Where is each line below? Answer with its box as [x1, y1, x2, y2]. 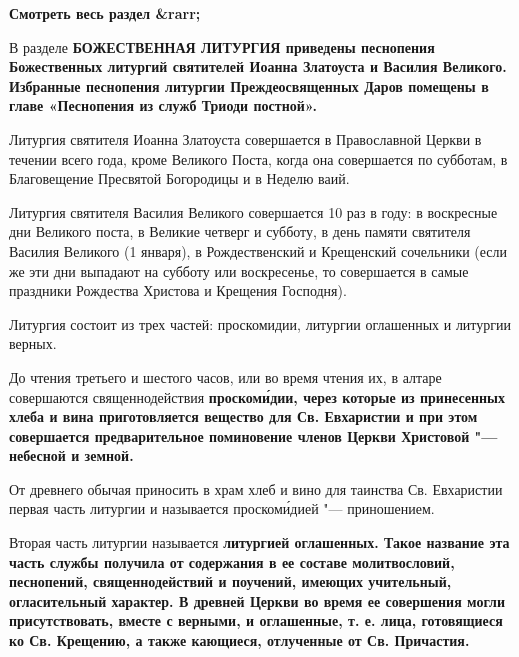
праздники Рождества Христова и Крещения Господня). [9, 280, 347, 301]
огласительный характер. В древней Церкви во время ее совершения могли [9, 590, 506, 611]
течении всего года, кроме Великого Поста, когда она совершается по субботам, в [9, 148, 508, 169]
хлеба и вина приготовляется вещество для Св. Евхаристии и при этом [9, 406, 478, 427]
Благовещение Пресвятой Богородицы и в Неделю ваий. [9, 168, 350, 189]
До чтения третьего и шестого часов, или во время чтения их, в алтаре [9, 366, 442, 387]
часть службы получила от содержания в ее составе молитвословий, [9, 551, 455, 572]
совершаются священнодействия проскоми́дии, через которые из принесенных [9, 386, 506, 407]
